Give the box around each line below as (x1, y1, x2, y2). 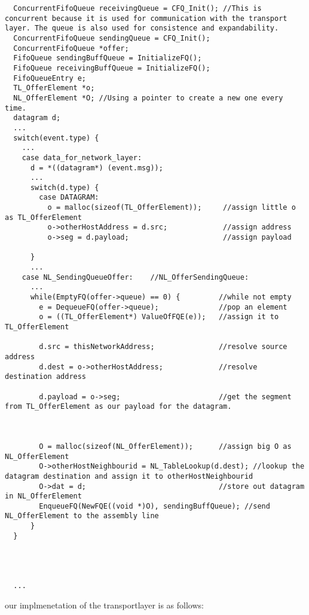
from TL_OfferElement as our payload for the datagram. (5, 402, 232, 411)
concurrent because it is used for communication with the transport (5, 14, 287, 23)
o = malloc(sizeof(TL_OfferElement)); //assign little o (47, 203, 296, 212)
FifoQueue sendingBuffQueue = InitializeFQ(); (13, 54, 202, 63)
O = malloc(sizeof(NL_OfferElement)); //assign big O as (39, 442, 292, 451)
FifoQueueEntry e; (13, 74, 87, 82)
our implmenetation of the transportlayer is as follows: (5, 598, 204, 611)
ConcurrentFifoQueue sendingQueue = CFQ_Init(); (13, 33, 210, 42)
